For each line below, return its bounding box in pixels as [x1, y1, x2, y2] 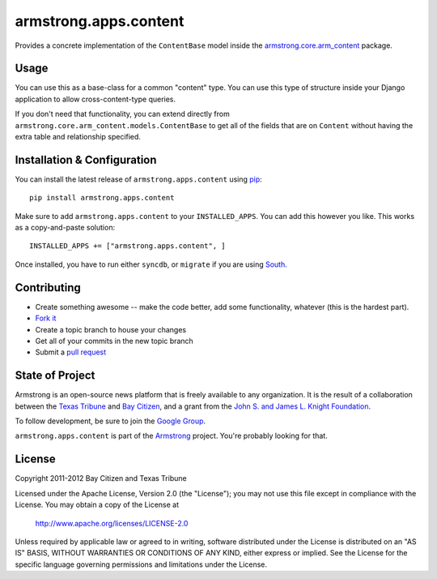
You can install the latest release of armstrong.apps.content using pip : [15, 174, 262, 184]
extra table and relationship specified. [15, 132, 142, 142]
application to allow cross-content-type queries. [15, 94, 176, 104]
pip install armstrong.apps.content [29, 193, 175, 203]
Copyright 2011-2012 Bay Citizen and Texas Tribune [15, 474, 187, 483]
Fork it [35, 313, 57, 324]
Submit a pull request [35, 347, 107, 357]
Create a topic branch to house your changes [35, 324, 186, 334]
